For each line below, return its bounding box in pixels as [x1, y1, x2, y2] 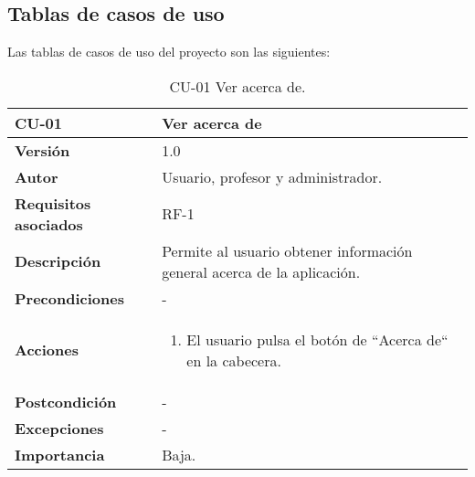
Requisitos [15, 192, 91, 214]
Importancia [15, 443, 105, 465]
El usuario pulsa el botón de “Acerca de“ [186, 328, 449, 350]
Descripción [15, 250, 101, 272]
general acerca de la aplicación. [162, 260, 361, 282]
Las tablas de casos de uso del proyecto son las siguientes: [7, 42, 331, 61]
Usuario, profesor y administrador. [162, 165, 383, 187]
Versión [15, 139, 70, 161]
